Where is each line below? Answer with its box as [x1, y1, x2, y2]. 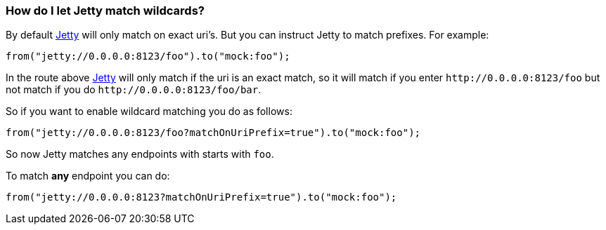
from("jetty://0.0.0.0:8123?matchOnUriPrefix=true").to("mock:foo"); [6, 191, 397, 203]
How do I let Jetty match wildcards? [6, 4, 205, 18]
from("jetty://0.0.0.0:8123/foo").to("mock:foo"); [6, 50, 290, 62]
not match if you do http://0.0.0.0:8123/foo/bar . [6, 83, 262, 96]
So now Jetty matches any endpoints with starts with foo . [6, 148, 274, 161]
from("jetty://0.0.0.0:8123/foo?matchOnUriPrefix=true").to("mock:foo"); [6, 127, 421, 139]
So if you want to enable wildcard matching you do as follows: [6, 105, 292, 118]
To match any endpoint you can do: [6, 170, 170, 182]
